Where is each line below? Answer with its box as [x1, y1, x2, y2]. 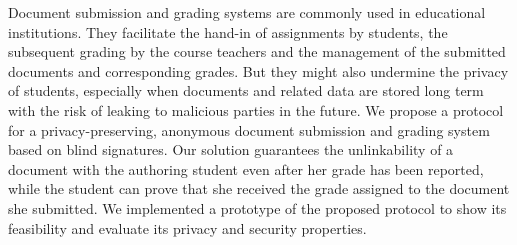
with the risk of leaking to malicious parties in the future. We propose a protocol [8, 99, 504, 120]
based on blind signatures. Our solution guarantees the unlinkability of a [8, 139, 454, 160]
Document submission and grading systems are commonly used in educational [8, 2, 486, 22]
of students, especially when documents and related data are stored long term [8, 80, 484, 101]
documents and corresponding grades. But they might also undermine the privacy [8, 60, 509, 81]
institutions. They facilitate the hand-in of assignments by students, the [8, 21, 448, 42]
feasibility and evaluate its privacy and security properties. [8, 217, 367, 238]
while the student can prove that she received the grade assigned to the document [8, 178, 510, 199]
